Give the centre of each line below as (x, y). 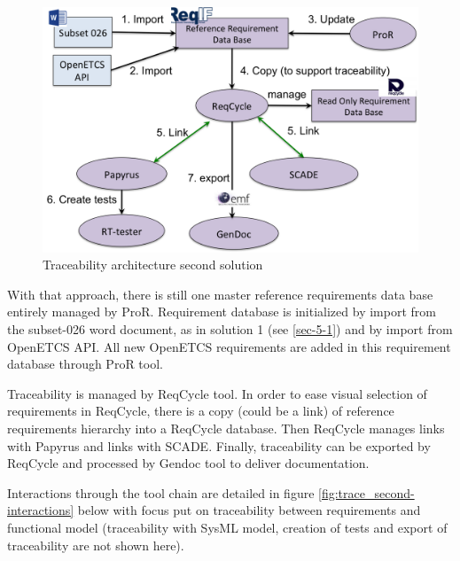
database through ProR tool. (85, 364)
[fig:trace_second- (366, 492)
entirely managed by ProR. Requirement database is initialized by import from (222, 312)
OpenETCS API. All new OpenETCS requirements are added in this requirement (229, 346)
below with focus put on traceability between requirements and (249, 510)
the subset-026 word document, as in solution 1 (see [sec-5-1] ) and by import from (230, 328)
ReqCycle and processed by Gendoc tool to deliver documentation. (188, 463)
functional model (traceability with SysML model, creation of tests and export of (227, 527)
